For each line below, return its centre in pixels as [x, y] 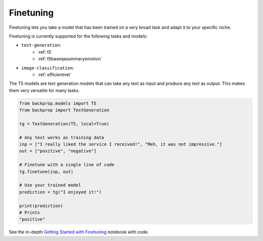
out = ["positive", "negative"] [58, 151]
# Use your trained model [50, 185]
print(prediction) [41, 206]
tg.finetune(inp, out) [46, 171]
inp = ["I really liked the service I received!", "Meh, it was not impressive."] [121, 144]
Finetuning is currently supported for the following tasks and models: [78, 36]
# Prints [30, 212]
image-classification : [47, 68]
